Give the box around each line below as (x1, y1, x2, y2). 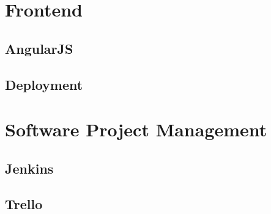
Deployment (5, 75, 83, 94)
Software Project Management (5, 117, 267, 142)
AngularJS (5, 39, 73, 57)
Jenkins (5, 158, 54, 177)
